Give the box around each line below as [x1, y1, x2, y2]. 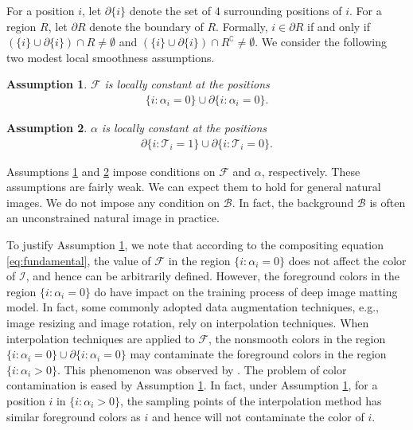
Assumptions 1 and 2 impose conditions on [6, 162, 216, 179]
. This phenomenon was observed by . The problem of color [56, 361, 347, 377]
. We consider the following [255, 33, 387, 50]
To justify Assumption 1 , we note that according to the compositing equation [6, 236, 384, 252]
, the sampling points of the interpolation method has [120, 392, 382, 408]
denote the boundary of [89, 18, 204, 34]
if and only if [307, 18, 371, 34]
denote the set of [129, 2, 212, 18]
